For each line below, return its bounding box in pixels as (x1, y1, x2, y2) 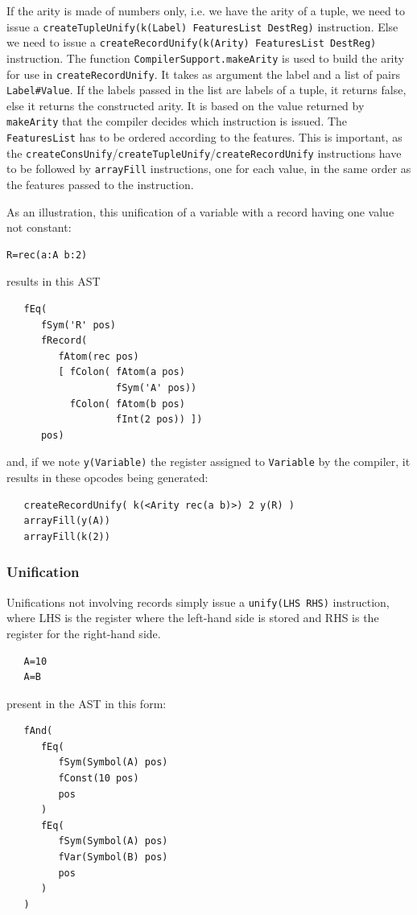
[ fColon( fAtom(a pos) (58, 366, 185, 378)
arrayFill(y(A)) (23, 515, 110, 527)
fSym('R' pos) (40, 319, 117, 331)
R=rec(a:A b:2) (6, 249, 88, 261)
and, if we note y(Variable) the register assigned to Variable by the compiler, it (6, 453, 411, 470)
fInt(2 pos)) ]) (116, 414, 203, 426)
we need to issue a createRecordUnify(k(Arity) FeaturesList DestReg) (6, 34, 377, 51)
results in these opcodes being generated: (6, 469, 208, 486)
